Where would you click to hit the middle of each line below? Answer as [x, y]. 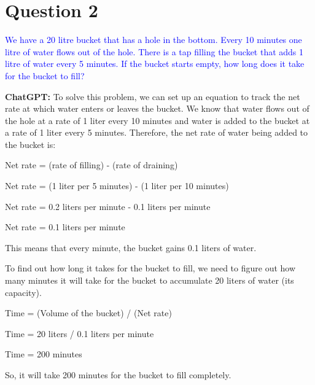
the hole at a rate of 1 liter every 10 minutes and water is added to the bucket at [157, 120]
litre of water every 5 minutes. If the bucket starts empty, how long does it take [155, 64]
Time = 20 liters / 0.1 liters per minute [80, 333]
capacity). [23, 292]
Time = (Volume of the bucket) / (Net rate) [88, 313]
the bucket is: [30, 144]
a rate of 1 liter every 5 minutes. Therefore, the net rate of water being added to [157, 132]
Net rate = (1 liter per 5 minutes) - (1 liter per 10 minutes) [117, 186]
